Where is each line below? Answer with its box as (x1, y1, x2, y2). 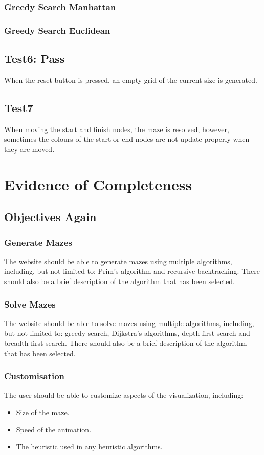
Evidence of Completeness (4, 174, 192, 194)
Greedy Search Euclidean (4, 24, 111, 36)
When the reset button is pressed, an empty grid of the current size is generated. (4, 74, 257, 85)
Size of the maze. (16, 407, 70, 418)
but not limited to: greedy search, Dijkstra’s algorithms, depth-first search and (4, 328, 250, 338)
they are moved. (4, 143, 55, 154)
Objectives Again (4, 209, 97, 225)
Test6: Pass (4, 51, 65, 67)
